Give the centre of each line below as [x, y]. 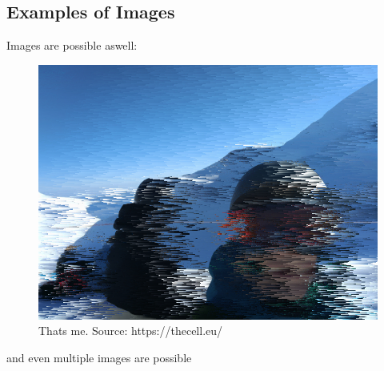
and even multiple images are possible [99, 357]
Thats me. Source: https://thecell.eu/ [131, 331]
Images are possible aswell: [72, 45]
